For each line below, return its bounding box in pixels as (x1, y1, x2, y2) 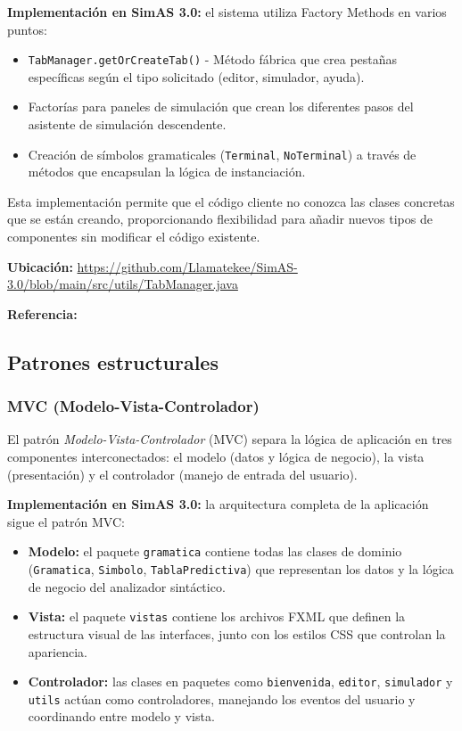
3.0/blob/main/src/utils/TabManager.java (7, 275, 238, 293)
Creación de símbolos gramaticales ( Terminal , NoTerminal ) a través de (28, 144, 417, 163)
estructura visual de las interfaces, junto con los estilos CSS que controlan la (28, 624, 446, 643)
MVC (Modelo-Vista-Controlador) (7, 395, 260, 417)
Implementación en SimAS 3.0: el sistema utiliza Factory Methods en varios (7, 3, 447, 21)
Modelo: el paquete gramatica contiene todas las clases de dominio (28, 542, 402, 561)
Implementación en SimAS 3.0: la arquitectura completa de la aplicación (7, 495, 429, 513)
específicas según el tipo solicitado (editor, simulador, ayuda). (28, 67, 365, 86)
